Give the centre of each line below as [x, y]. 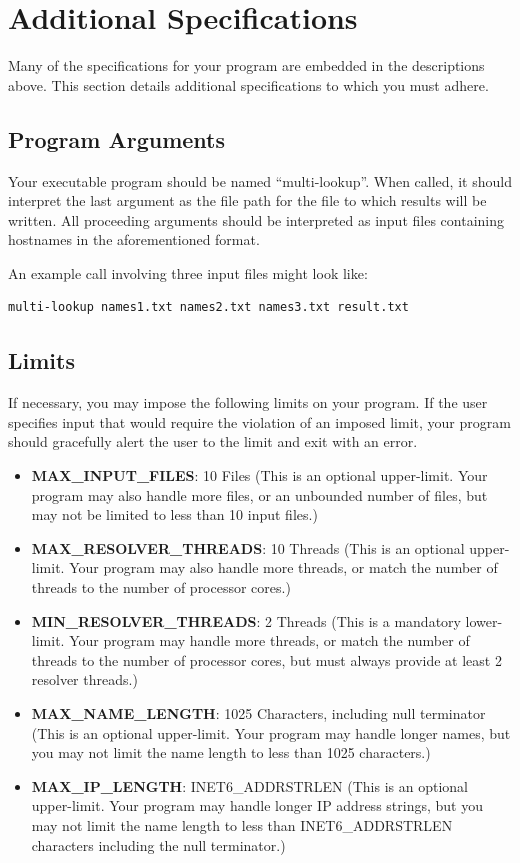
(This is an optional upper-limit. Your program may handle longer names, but [271, 732]
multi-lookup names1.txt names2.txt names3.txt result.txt [208, 307]
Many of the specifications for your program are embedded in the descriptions [246, 65]
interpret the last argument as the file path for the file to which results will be [247, 200]
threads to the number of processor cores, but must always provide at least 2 [266, 659]
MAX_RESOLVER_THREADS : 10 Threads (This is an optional [248, 547]
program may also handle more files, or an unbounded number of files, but [259, 494]
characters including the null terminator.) [158, 844]
